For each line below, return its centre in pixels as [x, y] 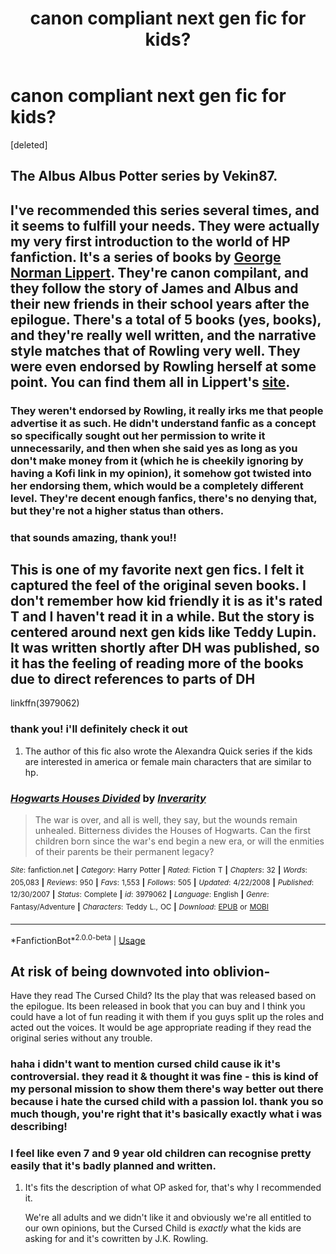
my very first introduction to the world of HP [150, 241]
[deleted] [29, 144]
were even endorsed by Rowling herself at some [163, 366]
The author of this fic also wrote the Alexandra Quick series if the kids [168, 751]
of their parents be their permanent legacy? [124, 851]
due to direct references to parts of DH [133, 678]
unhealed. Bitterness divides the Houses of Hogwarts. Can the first [173, 830]
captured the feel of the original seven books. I [158, 585]
